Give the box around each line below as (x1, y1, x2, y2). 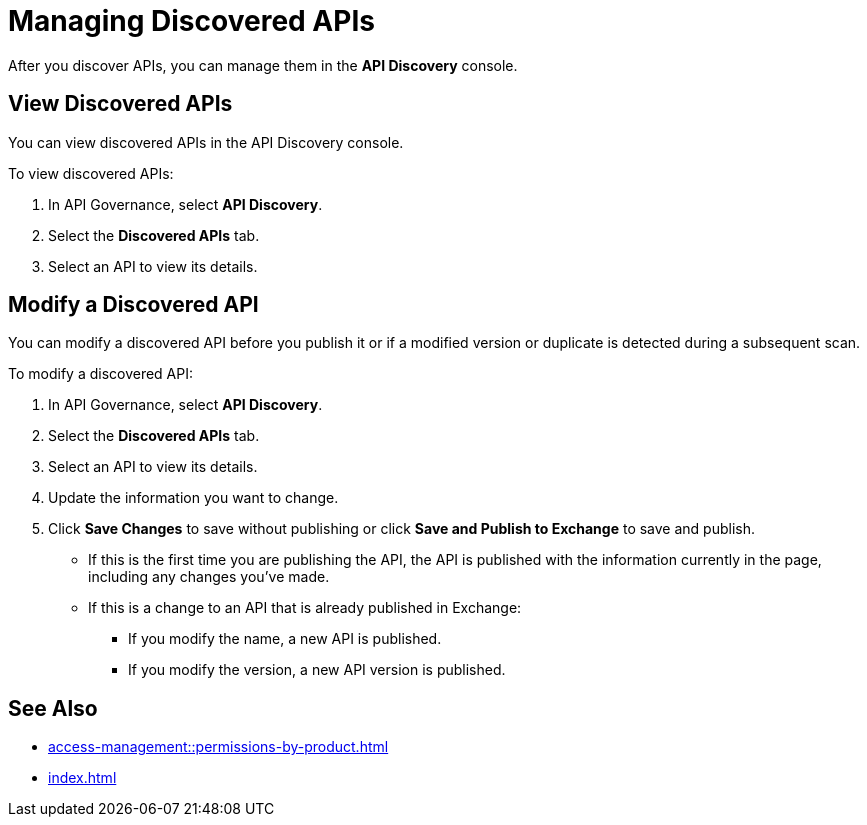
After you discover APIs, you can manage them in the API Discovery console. (8, 56, 518, 74)
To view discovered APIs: (8, 164, 174, 182)
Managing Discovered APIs (8, 4, 375, 38)
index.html (48, 769, 117, 787)
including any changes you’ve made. (88, 568, 330, 586)
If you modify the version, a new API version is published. (128, 661, 506, 679)
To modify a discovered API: (8, 365, 194, 383)
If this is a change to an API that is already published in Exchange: (88, 599, 522, 617)
